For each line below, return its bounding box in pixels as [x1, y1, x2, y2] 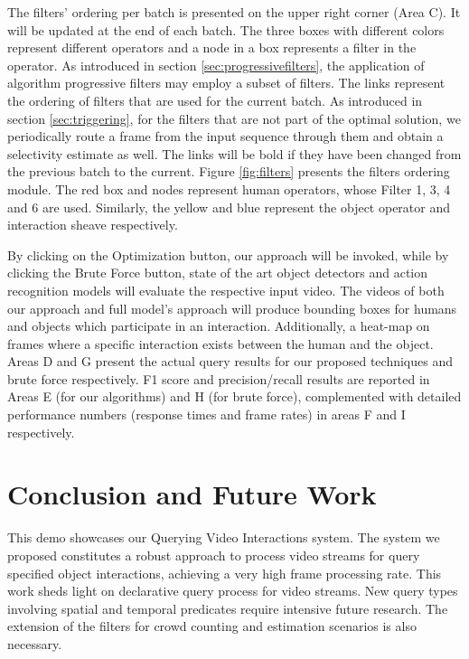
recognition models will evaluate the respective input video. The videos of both [7, 280, 445, 299]
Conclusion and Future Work [7, 475, 377, 513]
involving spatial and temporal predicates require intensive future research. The [7, 598, 448, 617]
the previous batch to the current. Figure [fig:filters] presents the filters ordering [7, 162, 450, 181]
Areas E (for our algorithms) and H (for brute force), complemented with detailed [7, 387, 462, 406]
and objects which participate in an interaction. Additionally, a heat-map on [7, 316, 430, 335]
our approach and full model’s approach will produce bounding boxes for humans [7, 298, 457, 317]
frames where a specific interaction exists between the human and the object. [7, 334, 434, 353]
